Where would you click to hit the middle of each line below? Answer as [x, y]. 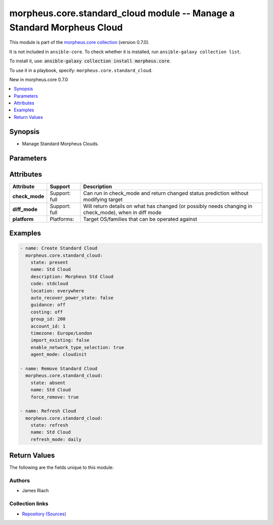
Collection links [29, 504]
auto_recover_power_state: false [72, 298]
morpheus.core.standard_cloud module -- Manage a [122, 13]
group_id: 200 [48, 319]
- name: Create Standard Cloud [59, 248]
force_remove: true [55, 397]
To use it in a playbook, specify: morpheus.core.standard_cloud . [81, 70]
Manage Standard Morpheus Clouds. [60, 144]
